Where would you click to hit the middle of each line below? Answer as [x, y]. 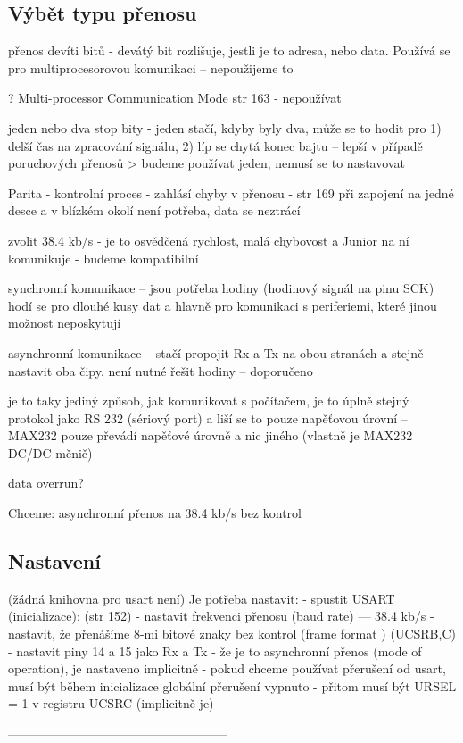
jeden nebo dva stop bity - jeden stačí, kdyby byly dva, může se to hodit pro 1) [225, 127]
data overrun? [46, 483]
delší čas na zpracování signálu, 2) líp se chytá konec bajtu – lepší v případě [215, 145]
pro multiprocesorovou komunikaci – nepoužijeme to [151, 67]
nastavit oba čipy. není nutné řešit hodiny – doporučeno [161, 370]
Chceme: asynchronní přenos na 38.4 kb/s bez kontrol [155, 513]
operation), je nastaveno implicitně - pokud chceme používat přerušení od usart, [227, 668]
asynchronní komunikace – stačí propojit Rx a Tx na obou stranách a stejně [216, 352]
